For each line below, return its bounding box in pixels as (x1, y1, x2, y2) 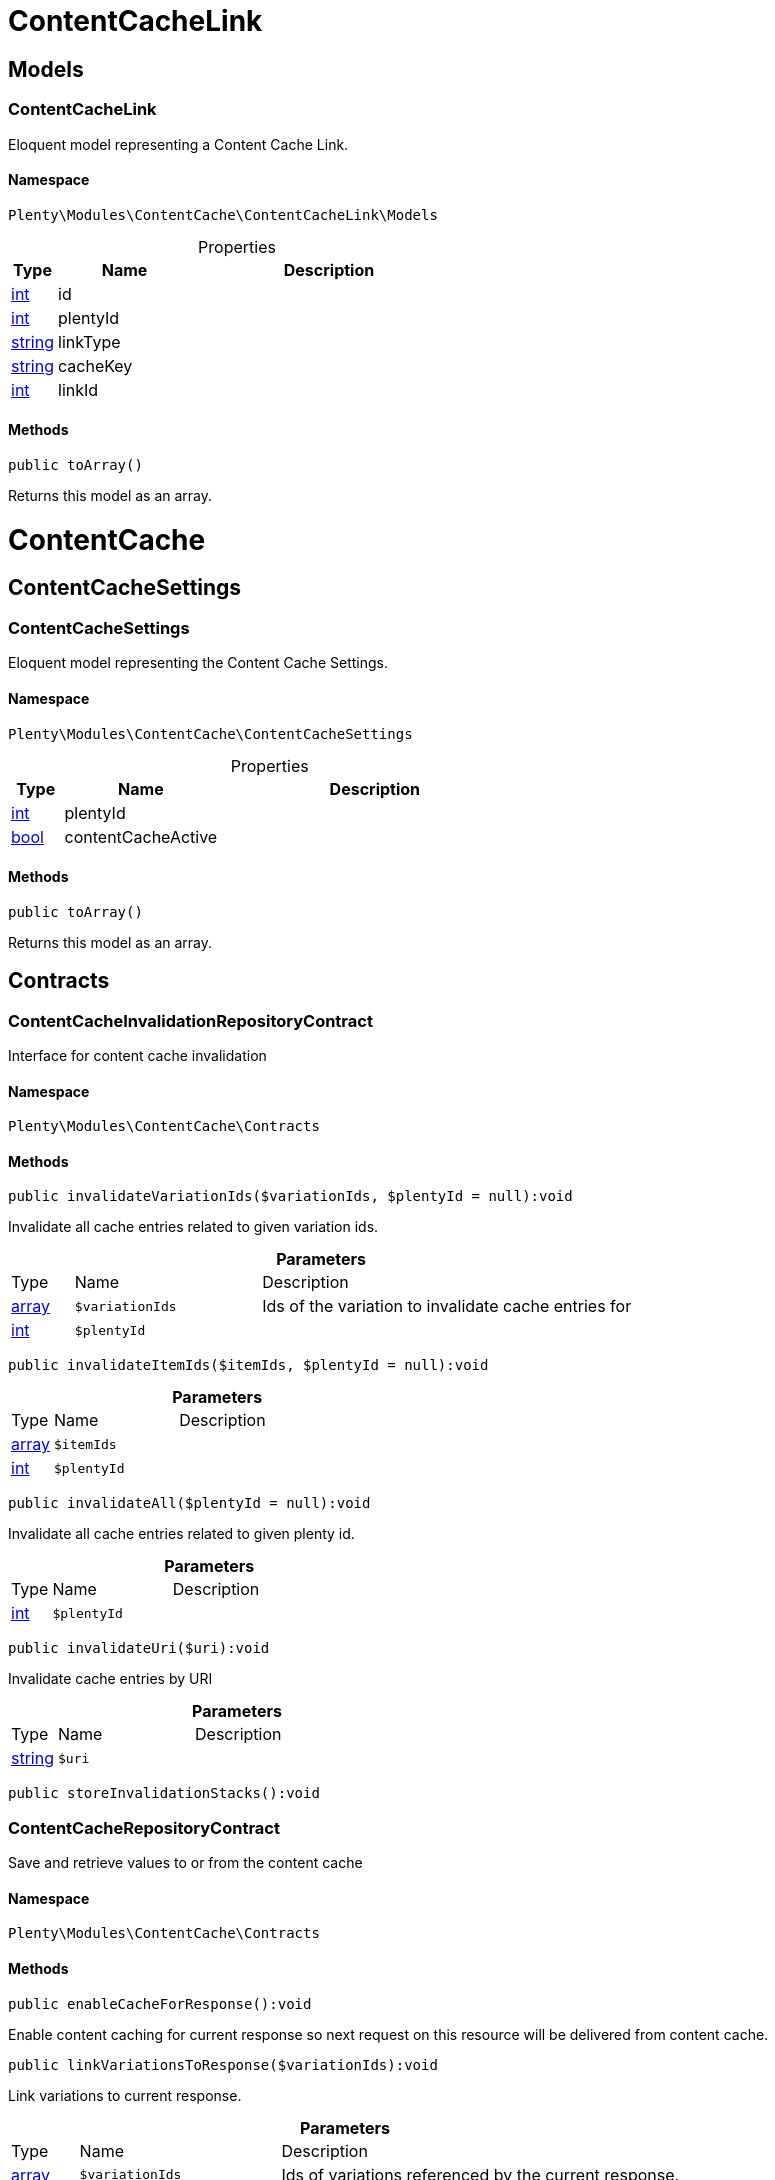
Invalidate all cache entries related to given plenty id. (8, 1525, 355, 1543)
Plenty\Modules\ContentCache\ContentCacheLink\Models (8, 206, 438, 223)
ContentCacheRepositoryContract (8, 1817, 280, 1838)
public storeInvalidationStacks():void (8, 1785, 320, 1802)
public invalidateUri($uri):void (8, 1640, 270, 1657)
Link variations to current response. (8, 2086, 242, 2104)
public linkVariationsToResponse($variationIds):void (8, 2056, 438, 2073)
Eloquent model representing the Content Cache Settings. (8, 654, 388, 672)
